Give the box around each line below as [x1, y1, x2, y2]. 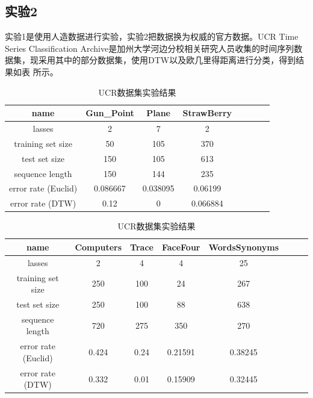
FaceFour [161, 240, 200, 253]
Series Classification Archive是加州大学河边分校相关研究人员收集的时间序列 [5, 42, 294, 54]
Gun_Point [85, 107, 134, 119]
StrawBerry [182, 107, 232, 119]
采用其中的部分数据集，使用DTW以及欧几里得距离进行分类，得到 [38, 54, 296, 66]
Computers [75, 240, 122, 253]
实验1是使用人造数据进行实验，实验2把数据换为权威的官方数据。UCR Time [5, 30, 299, 43]
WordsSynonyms [208, 240, 279, 253]
